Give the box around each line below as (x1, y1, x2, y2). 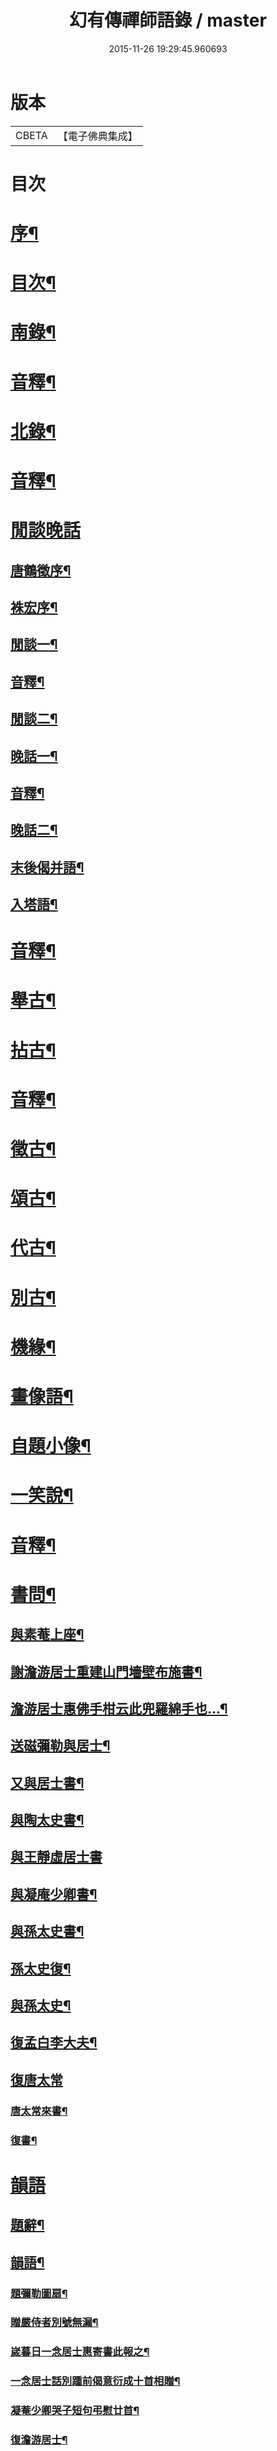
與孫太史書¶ (10, 1923, 85, 1940)
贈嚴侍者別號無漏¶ (10, 2316, 99, 2330)
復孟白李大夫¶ (10, 2034, 98, 2051)
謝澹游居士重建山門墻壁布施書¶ (10, 1663, 203, 1680)
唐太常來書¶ (10, 2104, 68, 2118)
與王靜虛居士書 (10, 1849, 103, 1866)
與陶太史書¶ (10, 1812, 85, 1829)
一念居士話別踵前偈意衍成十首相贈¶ (10, 2374, 181, 2388)
